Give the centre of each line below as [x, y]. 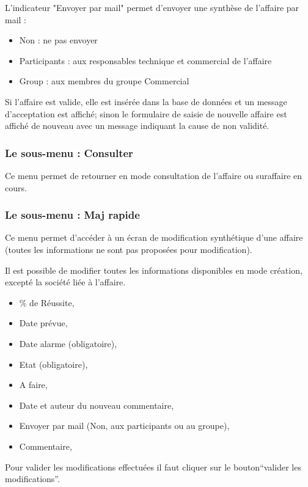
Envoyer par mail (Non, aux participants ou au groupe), [124, 426]
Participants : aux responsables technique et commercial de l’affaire [145, 60]
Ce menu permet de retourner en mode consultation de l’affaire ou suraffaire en [154, 175]
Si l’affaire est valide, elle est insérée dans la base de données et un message [146, 101]
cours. [16, 187]
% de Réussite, [47, 302]
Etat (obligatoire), [53, 364]
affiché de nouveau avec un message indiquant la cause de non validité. [137, 126]
